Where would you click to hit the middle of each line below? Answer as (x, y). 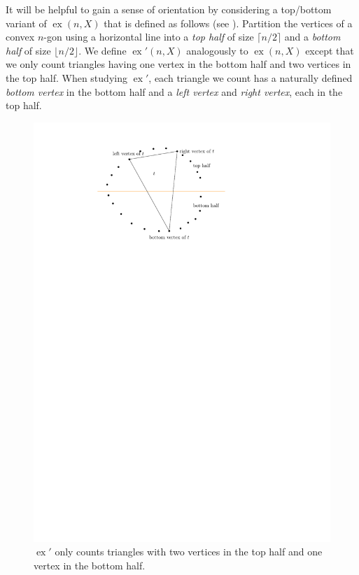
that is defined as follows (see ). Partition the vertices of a (228, 23)
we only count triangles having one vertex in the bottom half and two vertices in (178, 64)
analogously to (217, 50)
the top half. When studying (66, 77)
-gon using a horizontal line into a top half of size (149, 37)
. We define (103, 50)
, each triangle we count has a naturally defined (251, 77)
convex (20, 37)
